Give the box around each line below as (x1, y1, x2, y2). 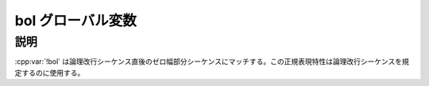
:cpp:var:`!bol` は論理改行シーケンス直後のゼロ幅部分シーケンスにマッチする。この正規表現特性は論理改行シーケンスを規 (14, 57, 409, 66)
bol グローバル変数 (14, 12, 137, 29)
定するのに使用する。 (14, 68, 85, 77)
